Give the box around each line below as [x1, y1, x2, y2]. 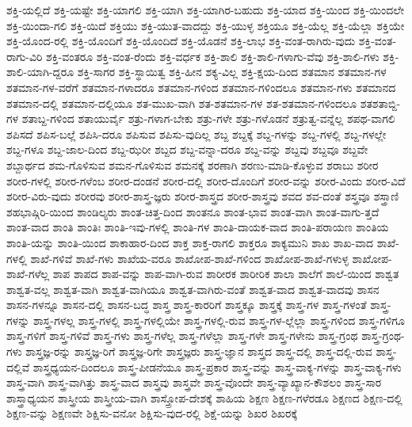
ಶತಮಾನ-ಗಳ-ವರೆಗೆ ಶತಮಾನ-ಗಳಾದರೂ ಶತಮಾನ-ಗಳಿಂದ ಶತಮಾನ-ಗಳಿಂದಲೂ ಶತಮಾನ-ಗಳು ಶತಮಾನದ [6, 78, 396, 95]
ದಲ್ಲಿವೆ [6, 358, 30, 375]
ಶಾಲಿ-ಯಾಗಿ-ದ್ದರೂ [6, 63, 74, 80]
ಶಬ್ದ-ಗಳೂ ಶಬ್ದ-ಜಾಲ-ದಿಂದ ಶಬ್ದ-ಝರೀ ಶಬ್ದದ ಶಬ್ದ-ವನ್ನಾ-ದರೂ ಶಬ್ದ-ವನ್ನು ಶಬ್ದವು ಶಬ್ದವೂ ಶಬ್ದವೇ [6, 141, 368, 158]
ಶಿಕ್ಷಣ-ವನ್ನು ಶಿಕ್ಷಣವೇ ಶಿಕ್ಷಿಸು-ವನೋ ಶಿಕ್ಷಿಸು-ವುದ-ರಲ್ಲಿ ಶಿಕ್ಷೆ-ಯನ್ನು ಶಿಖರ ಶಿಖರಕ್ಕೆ [6, 405, 298, 421]
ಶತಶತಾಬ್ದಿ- [360, 94, 401, 111]
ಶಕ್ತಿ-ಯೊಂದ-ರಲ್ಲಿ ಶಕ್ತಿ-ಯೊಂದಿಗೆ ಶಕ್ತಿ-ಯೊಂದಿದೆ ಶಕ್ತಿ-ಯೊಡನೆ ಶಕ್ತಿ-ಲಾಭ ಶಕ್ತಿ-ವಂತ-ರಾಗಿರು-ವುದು [6, 32, 356, 49]
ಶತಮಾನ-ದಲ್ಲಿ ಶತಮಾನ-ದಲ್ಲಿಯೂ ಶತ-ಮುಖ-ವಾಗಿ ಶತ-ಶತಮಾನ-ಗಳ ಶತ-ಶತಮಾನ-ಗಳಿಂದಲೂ [6, 94, 357, 111]
